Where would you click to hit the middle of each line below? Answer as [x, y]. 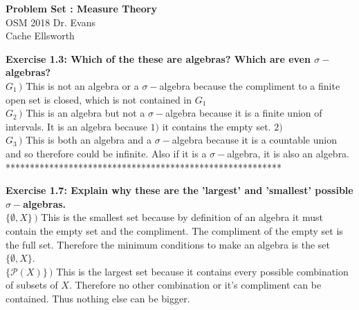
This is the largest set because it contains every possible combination [202, 271]
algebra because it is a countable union [254, 140]
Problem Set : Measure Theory [81, 8]
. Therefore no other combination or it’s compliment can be [195, 285]
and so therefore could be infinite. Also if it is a [106, 153]
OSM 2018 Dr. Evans [51, 22]
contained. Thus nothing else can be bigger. [98, 298]
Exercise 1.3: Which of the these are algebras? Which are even [158, 58]
